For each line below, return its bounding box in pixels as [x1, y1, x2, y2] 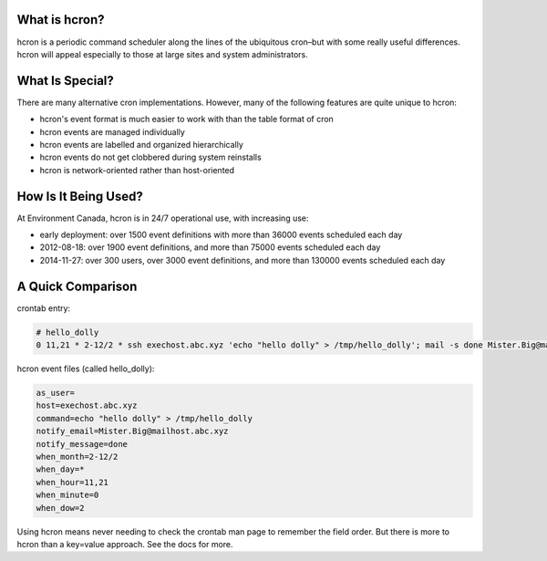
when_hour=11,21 [36, 477, 109, 487]
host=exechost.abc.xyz [36, 400, 138, 410]
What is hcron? [16, 12, 105, 27]
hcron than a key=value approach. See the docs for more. [16, 538, 233, 549]
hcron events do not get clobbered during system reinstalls [39, 151, 262, 163]
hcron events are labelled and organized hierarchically [39, 139, 243, 150]
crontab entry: [16, 302, 71, 314]
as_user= [36, 388, 76, 399]
